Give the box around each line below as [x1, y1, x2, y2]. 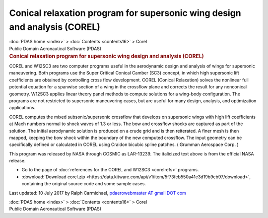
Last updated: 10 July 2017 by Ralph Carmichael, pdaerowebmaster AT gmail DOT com [9, 190, 186, 196]
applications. [9, 105, 36, 111]
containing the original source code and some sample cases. [21, 181, 146, 187]
